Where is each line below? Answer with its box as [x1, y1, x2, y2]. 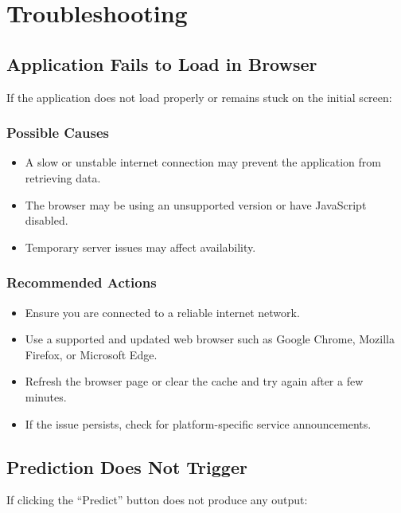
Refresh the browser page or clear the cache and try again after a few [25, 373, 364, 390]
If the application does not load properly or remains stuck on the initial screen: [6, 88, 392, 105]
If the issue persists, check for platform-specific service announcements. [25, 415, 372, 432]
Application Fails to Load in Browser [6, 51, 317, 76]
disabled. [25, 212, 68, 229]
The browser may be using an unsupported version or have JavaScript [25, 196, 367, 213]
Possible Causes [6, 123, 110, 143]
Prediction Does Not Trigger [6, 454, 247, 479]
